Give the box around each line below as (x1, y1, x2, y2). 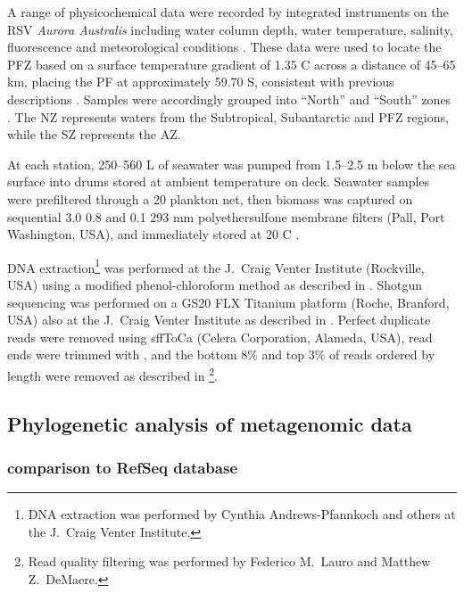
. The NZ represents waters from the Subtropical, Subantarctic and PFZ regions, (7, 107, 449, 126)
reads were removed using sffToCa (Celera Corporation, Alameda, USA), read (7, 327, 433, 346)
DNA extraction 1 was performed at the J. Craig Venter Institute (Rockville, (7, 255, 425, 276)
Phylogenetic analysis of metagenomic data (7, 409, 412, 437)
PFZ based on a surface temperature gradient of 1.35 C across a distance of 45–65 (7, 54, 456, 73)
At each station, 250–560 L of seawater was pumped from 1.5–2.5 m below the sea (7, 154, 456, 173)
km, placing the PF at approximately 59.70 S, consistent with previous (7, 72, 394, 91)
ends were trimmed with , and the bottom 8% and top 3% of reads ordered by (7, 345, 435, 364)
